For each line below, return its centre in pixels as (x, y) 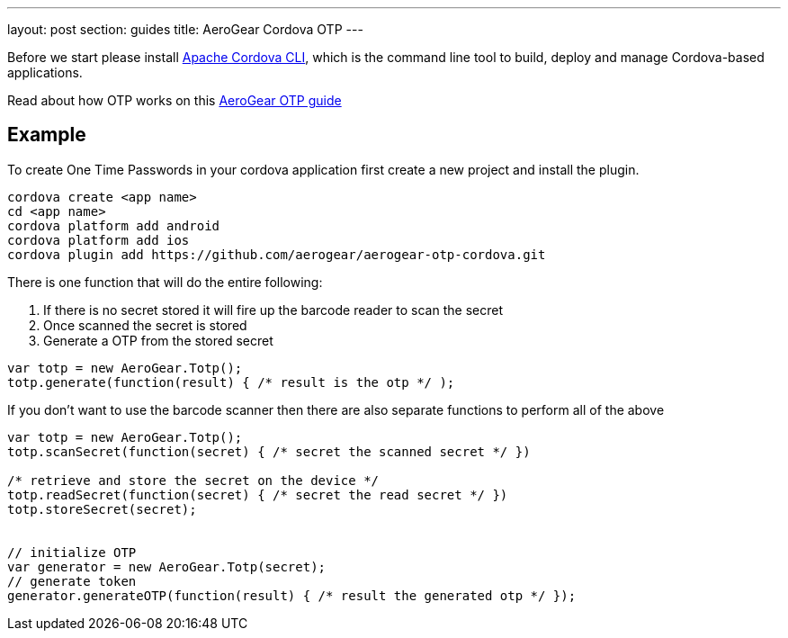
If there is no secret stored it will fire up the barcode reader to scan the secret (273, 310)
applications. (45, 72)
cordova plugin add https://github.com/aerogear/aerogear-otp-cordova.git (277, 254)
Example (47, 135)
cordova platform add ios (98, 240)
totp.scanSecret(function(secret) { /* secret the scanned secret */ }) (269, 451)
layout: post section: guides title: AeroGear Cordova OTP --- (185, 29)
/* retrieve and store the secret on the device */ (193, 480)
